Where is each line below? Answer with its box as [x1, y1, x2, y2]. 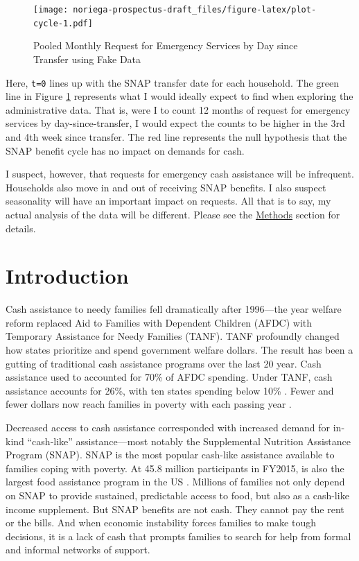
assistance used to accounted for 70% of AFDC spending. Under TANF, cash [6, 370, 333, 384]
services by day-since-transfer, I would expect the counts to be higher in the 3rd [6, 116, 345, 130]
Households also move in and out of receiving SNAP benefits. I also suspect [6, 180, 326, 194]
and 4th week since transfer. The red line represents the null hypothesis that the [6, 129, 347, 144]
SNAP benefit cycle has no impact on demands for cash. [6, 143, 245, 157]
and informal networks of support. [6, 542, 150, 557]
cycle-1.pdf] [33, 18, 93, 28]
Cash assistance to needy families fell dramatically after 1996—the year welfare [6, 302, 342, 316]
